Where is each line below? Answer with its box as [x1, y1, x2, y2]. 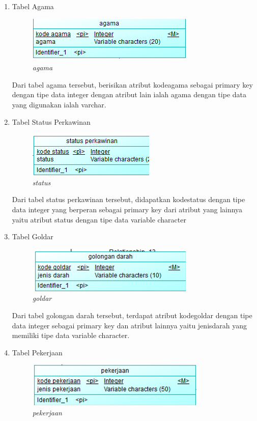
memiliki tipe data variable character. [12, 330, 130, 341]
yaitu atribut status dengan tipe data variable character [12, 214, 186, 224]
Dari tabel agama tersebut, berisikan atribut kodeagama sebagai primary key [12, 79, 253, 90]
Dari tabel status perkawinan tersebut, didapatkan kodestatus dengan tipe [12, 194, 245, 205]
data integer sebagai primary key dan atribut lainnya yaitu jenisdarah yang [12, 320, 247, 330]
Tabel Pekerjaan [12, 347, 63, 357]
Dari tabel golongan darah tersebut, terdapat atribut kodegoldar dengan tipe [12, 310, 252, 320]
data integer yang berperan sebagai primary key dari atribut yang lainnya [12, 204, 243, 214]
